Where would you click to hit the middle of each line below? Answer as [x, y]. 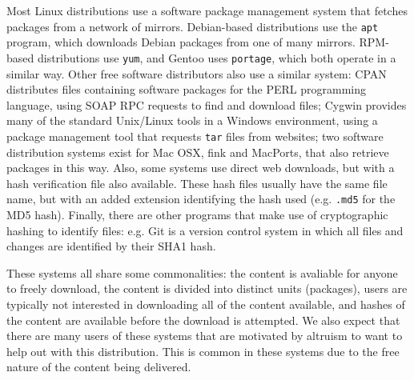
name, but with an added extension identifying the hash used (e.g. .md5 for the [201, 199]
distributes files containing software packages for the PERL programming [186, 89]
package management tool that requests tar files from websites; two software [195, 136]
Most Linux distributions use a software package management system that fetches [207, 10]
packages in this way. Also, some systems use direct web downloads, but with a [201, 168]
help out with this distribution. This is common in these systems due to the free [203, 351]
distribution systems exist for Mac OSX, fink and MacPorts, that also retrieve [198, 152]
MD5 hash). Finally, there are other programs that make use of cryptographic [197, 214]
